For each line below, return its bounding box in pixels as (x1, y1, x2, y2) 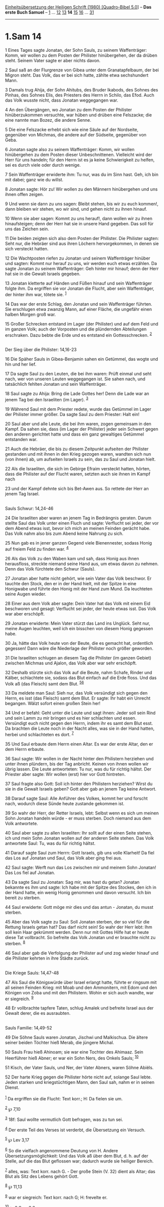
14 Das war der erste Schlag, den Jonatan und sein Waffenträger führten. (5, 301, 152, 307)
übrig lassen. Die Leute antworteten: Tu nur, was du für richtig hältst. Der (5, 766, 152, 772)
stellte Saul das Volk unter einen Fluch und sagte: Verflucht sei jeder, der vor (5, 520, 159, 526)
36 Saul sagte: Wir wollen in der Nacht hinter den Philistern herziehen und (5, 755, 154, 762)
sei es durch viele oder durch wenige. (5, 162, 81, 168)
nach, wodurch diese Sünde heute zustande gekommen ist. (5, 800, 124, 806)
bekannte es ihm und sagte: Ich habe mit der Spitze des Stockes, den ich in (5, 884, 157, 890)
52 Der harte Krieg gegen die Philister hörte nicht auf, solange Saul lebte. (5, 1074, 152, 1080)
